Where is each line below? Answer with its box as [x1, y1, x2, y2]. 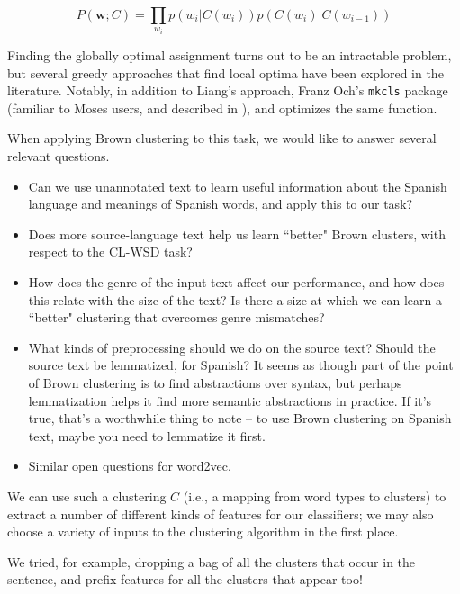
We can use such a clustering [7, 486, 167, 505]
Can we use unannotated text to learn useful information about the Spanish [28, 176, 447, 195]
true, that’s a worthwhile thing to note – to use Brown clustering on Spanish [28, 409, 452, 427]
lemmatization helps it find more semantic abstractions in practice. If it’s [28, 391, 432, 409]
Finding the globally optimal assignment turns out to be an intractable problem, [7, 46, 452, 65]
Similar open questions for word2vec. [28, 456, 231, 475]
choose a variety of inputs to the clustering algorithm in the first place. [7, 522, 399, 541]
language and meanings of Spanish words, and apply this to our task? [28, 194, 413, 213]
